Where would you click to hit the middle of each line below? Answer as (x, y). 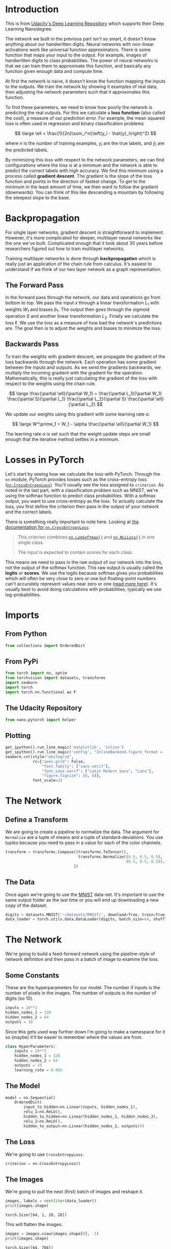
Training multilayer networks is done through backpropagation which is (81, 258)
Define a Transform (37, 819)
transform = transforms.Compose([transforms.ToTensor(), (67, 852)
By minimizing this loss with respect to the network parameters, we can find (85, 159)
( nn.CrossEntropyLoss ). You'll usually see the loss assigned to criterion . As (84, 484)
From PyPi (22, 661)
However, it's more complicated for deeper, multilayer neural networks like (83, 237)
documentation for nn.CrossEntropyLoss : (48, 527)
